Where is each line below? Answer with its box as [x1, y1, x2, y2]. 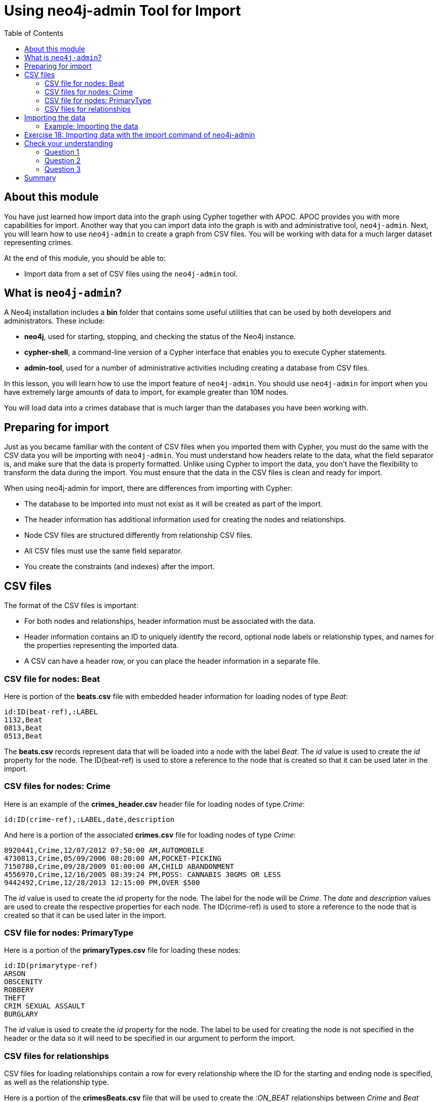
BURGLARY [4, 1010, 38, 1019]
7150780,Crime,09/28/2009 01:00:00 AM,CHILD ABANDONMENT [4, 862, 234, 870]
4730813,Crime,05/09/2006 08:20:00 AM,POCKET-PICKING [4, 854, 221, 862]
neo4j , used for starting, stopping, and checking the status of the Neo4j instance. [24, 332, 296, 341]
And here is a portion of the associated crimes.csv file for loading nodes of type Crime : [4, 830, 296, 839]
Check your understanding [24, 139, 113, 148]
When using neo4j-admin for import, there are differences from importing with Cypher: [4, 484, 293, 493]
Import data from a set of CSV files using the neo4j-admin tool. [24, 269, 238, 278]
